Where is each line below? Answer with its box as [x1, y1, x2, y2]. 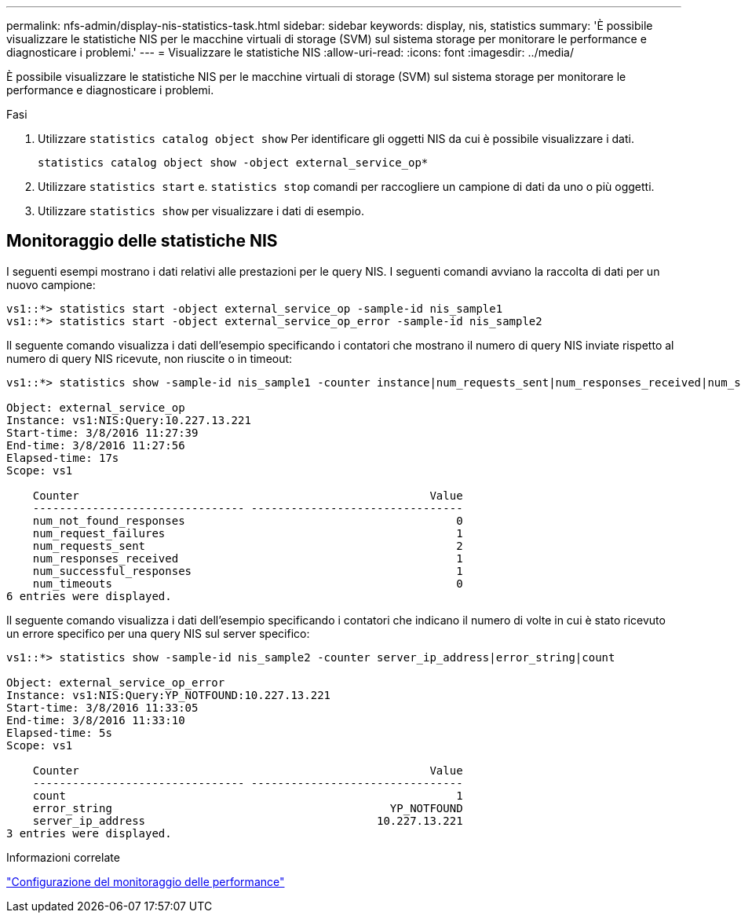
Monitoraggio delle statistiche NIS [6, 231, 278, 251]
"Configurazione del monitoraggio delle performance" [6, 874, 285, 888]
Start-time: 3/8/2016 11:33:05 [6, 701, 199, 714]
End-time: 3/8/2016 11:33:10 [6, 713, 185, 727]
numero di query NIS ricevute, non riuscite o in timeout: [6, 351, 293, 365]
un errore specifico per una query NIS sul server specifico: [6, 626, 310, 640]
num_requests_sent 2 [32, 539, 463, 552]
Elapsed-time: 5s [6, 726, 112, 739]
